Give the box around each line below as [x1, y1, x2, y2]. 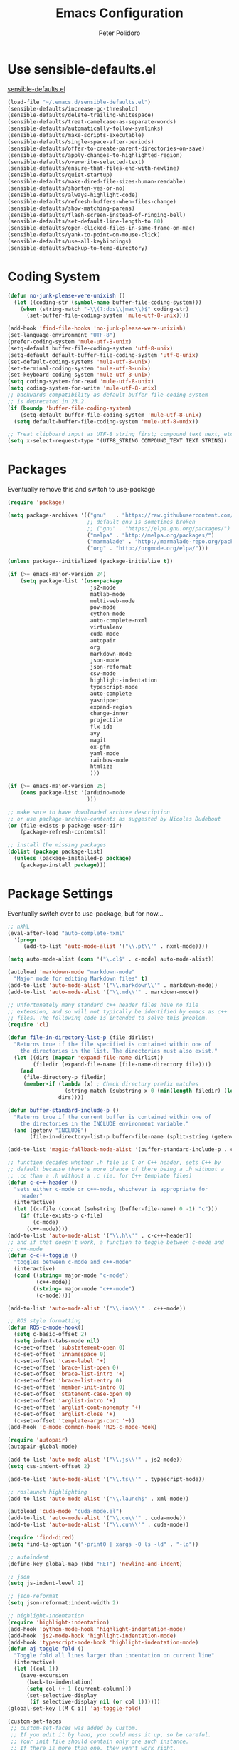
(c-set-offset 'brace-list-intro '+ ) [14, 1370, 126, 1378]
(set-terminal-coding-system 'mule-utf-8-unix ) [7, 365, 152, 372]
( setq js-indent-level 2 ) [7, 1579, 84, 1587]
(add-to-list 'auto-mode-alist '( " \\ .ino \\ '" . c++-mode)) [7, 1305, 186, 1312]
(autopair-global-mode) [7, 1443, 78, 1450]
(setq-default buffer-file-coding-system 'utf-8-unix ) [7, 345, 174, 352]
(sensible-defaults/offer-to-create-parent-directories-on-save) [7, 145, 205, 152]
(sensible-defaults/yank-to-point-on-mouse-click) [7, 231, 161, 238]
